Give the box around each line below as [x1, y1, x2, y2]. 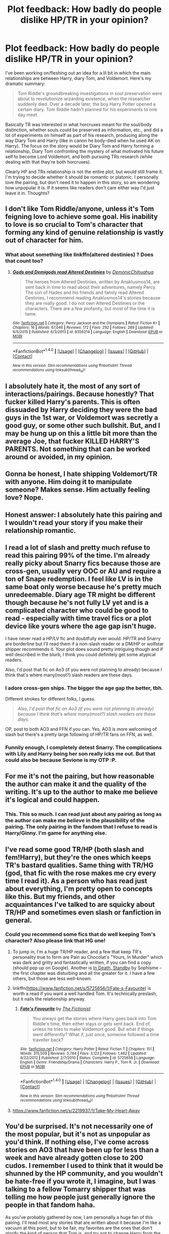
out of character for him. [5, 236, 84, 245]
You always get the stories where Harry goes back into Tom [32, 1015, 157, 1021]
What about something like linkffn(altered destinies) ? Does [5, 251, 154, 258]
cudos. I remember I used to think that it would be [5, 1162, 163, 1170]
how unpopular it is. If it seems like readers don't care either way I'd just [5, 185, 154, 191]
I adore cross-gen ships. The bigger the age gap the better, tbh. [5, 684, 163, 691]
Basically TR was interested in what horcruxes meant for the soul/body [5, 121, 152, 127]
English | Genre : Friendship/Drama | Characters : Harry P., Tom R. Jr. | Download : [20, 1059, 160, 1065]
